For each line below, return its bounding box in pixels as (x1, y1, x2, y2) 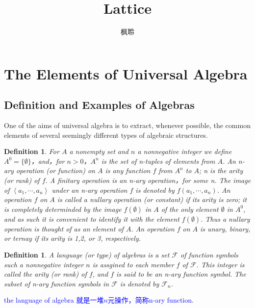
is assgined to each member (92, 259, 174, 269)
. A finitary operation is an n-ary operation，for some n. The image (45, 175, 251, 185)
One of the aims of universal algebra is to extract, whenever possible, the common (4, 120, 251, 130)
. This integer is (196, 259, 245, 269)
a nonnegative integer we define (137, 146, 232, 156)
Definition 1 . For (4, 146, 59, 156)
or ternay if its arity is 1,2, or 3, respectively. (4, 233, 141, 243)
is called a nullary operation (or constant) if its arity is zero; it (57, 194, 247, 205)
